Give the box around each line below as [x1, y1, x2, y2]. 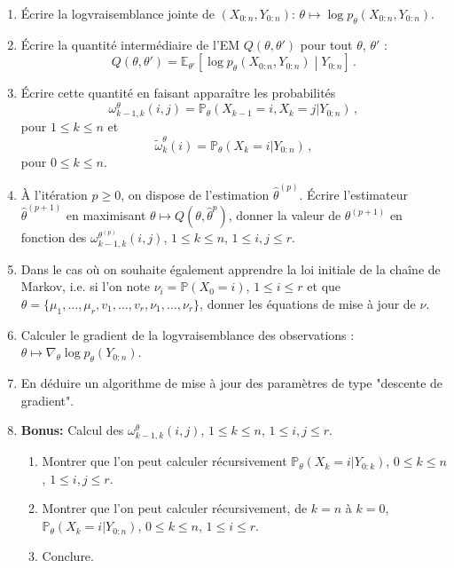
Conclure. [42, 546, 94, 564]
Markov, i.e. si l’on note [20, 277, 150, 296]
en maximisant [66, 206, 146, 225]
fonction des [20, 228, 87, 247]
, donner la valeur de [228, 206, 341, 225]
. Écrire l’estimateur [299, 185, 408, 203]
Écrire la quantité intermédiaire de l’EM [20, 35, 240, 53]
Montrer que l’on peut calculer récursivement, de [42, 499, 308, 517]
